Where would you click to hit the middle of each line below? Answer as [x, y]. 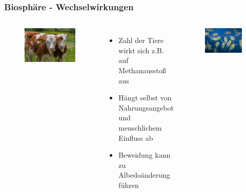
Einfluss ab [136, 137]
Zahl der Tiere [141, 40]
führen [129, 185]
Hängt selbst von [145, 98]
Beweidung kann [145, 155]
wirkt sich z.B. [141, 50]
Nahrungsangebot [146, 107]
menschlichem [140, 127]
